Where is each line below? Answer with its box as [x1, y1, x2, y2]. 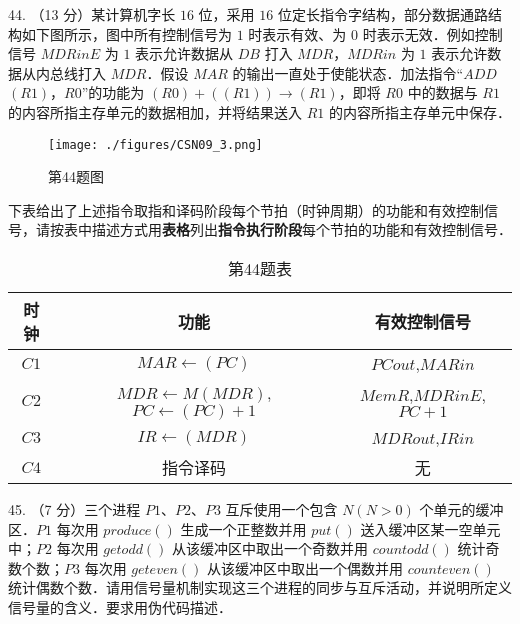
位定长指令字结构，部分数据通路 [277, 4, 488, 24]
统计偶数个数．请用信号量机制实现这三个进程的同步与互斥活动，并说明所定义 [8, 577, 512, 598]
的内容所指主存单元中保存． [328, 101, 511, 122]
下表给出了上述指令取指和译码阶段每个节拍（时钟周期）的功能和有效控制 [8, 199, 484, 220]
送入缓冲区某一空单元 [360, 518, 501, 539]
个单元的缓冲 [419, 499, 504, 519]
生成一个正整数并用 [180, 518, 307, 539]
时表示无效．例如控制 [362, 23, 503, 44]
